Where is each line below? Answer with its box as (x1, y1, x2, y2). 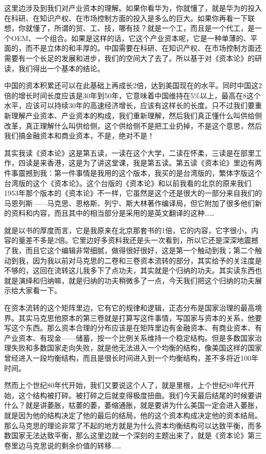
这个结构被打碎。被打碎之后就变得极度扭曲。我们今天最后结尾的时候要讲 (18, 389, 262, 400)
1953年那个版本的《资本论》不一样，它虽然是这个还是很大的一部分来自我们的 (4, 188, 262, 198)
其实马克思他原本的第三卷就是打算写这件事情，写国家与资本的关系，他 (18, 312, 255, 323)
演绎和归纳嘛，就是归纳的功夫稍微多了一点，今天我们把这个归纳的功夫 (18, 275, 255, 285)
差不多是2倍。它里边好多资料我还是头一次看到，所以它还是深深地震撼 (25, 235, 258, 245)
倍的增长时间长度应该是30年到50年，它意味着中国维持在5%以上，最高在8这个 (4, 90, 261, 100)
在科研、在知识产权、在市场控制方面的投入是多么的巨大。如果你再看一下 (4, 12, 248, 23)
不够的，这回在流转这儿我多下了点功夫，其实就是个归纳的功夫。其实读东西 (4, 265, 255, 276)
